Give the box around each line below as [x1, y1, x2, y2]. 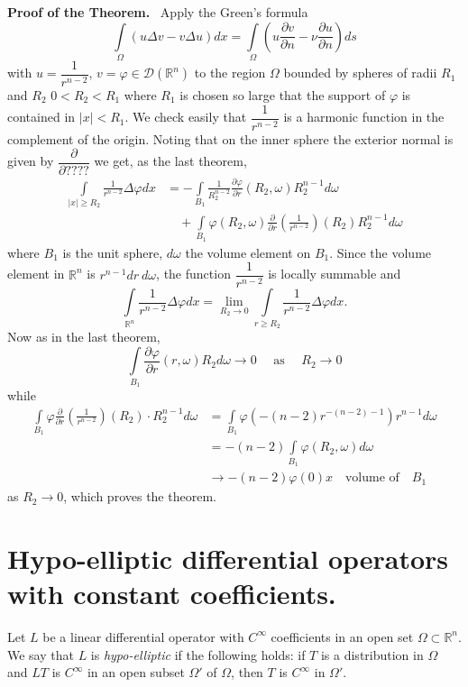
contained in [7, 107, 76, 126]
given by [7, 151, 54, 170]
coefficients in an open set [271, 627, 414, 646]
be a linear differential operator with [42, 627, 244, 646]
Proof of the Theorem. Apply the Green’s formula [7, 3, 308, 21]
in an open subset [87, 663, 185, 682]
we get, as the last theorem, [94, 151, 247, 170]
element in [7, 264, 65, 283]
